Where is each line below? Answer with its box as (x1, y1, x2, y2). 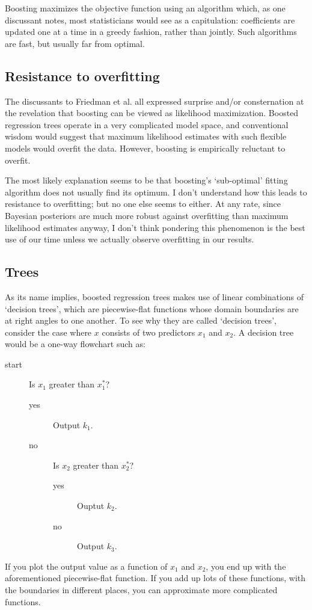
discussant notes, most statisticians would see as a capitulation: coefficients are (5, 13, 295, 26)
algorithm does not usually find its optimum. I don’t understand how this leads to (5, 185, 307, 198)
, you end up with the (206, 559, 286, 572)
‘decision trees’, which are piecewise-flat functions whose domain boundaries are (5, 302, 299, 315)
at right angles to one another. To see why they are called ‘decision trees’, (5, 314, 277, 327)
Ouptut (77, 499, 105, 512)
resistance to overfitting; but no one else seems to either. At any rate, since (5, 197, 281, 210)
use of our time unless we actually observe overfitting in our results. (5, 233, 254, 245)
